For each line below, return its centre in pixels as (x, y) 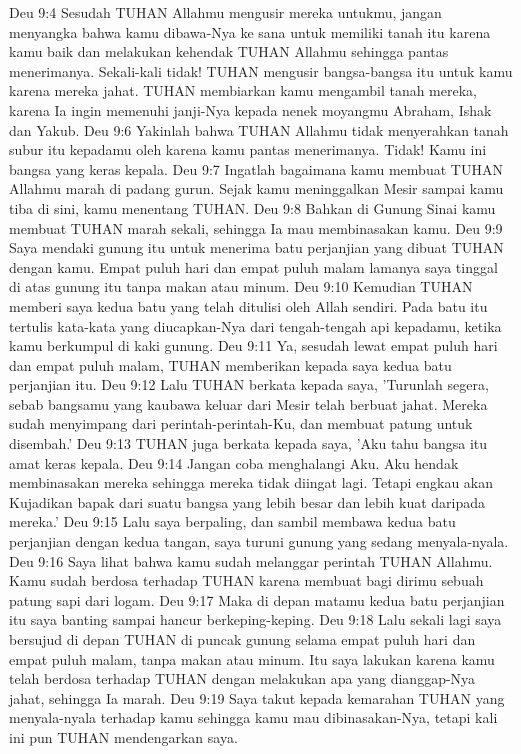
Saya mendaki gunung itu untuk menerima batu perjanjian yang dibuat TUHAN (256, 247)
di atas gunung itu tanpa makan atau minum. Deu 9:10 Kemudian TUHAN (241, 286)
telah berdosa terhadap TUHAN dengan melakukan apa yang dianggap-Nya (242, 678)
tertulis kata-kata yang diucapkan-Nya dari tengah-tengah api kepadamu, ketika (255, 325)
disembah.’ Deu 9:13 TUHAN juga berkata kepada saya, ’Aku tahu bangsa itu (248, 443)
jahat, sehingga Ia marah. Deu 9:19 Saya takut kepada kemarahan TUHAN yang (257, 697)
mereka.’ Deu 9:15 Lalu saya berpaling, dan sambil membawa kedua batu (232, 521)
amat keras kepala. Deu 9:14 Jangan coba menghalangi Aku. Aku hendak (234, 462)
